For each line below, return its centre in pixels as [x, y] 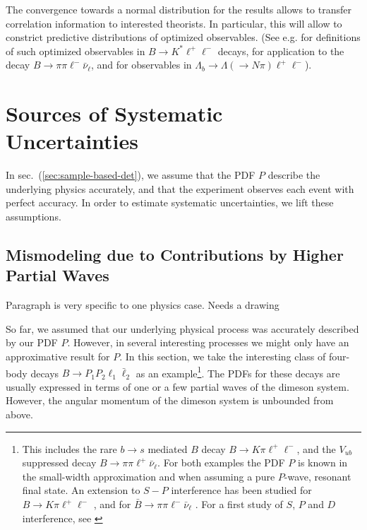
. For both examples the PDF [221, 463]
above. [19, 414]
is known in [323, 463]
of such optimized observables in [76, 51]
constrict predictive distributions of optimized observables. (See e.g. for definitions [183, 37]
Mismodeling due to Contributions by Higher [175, 255]
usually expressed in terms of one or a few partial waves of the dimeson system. [178, 386]
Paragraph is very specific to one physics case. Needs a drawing [143, 305]
